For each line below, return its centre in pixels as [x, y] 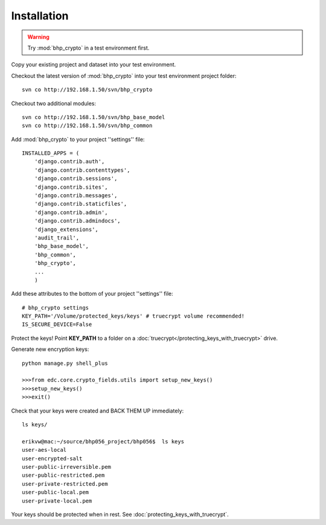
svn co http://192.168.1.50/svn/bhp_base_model [94, 117]
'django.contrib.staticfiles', [81, 204]
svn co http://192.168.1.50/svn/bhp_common [87, 126]
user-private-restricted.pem [65, 484]
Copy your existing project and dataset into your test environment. [94, 65]
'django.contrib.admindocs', [77, 221]
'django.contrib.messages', [76, 196]
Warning [38, 37]
